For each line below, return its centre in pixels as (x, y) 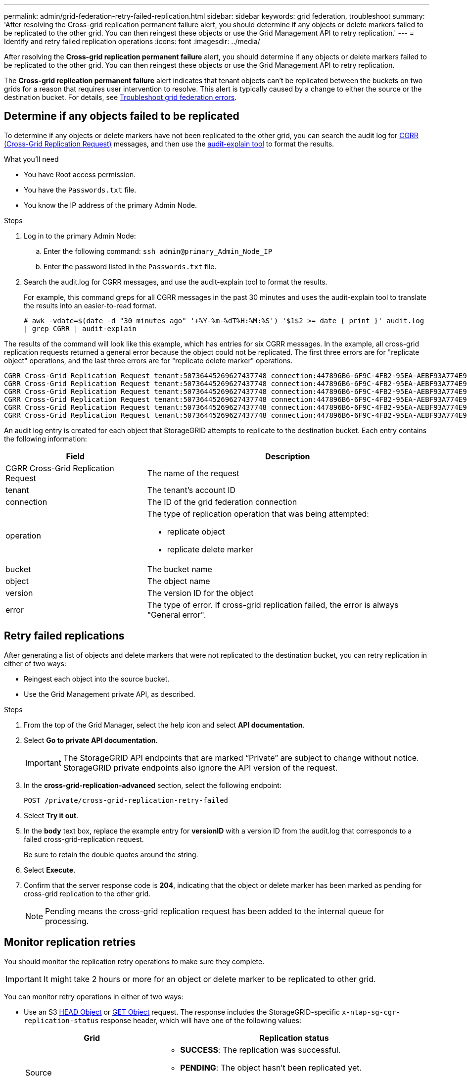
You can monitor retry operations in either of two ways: (94, 996)
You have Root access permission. (80, 174)
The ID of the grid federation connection (222, 502)
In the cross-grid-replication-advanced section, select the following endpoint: (153, 785)
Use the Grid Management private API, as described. (110, 694)
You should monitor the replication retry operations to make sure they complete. (134, 961)
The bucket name (180, 569)
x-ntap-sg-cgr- (371, 1012)
